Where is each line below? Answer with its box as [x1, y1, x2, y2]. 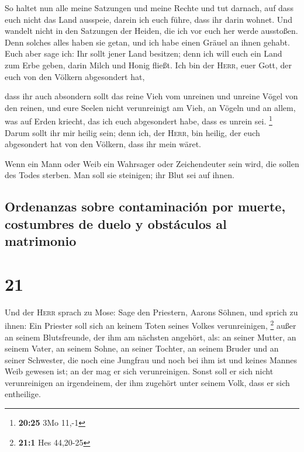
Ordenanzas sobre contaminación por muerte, [5, 197, 286, 215]
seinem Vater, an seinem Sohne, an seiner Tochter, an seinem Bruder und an [5, 342, 279, 354]
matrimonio [5, 232, 77, 250]
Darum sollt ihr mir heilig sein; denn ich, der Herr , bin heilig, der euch [5, 126, 260, 138]
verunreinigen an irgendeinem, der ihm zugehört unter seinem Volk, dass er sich [5, 376, 290, 388]
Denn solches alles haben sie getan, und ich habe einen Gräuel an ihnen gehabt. [5, 36, 290, 48]
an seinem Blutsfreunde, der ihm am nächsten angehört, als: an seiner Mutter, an [5, 331, 296, 343]
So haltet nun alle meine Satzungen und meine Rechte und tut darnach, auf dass [5, 2, 293, 13]
